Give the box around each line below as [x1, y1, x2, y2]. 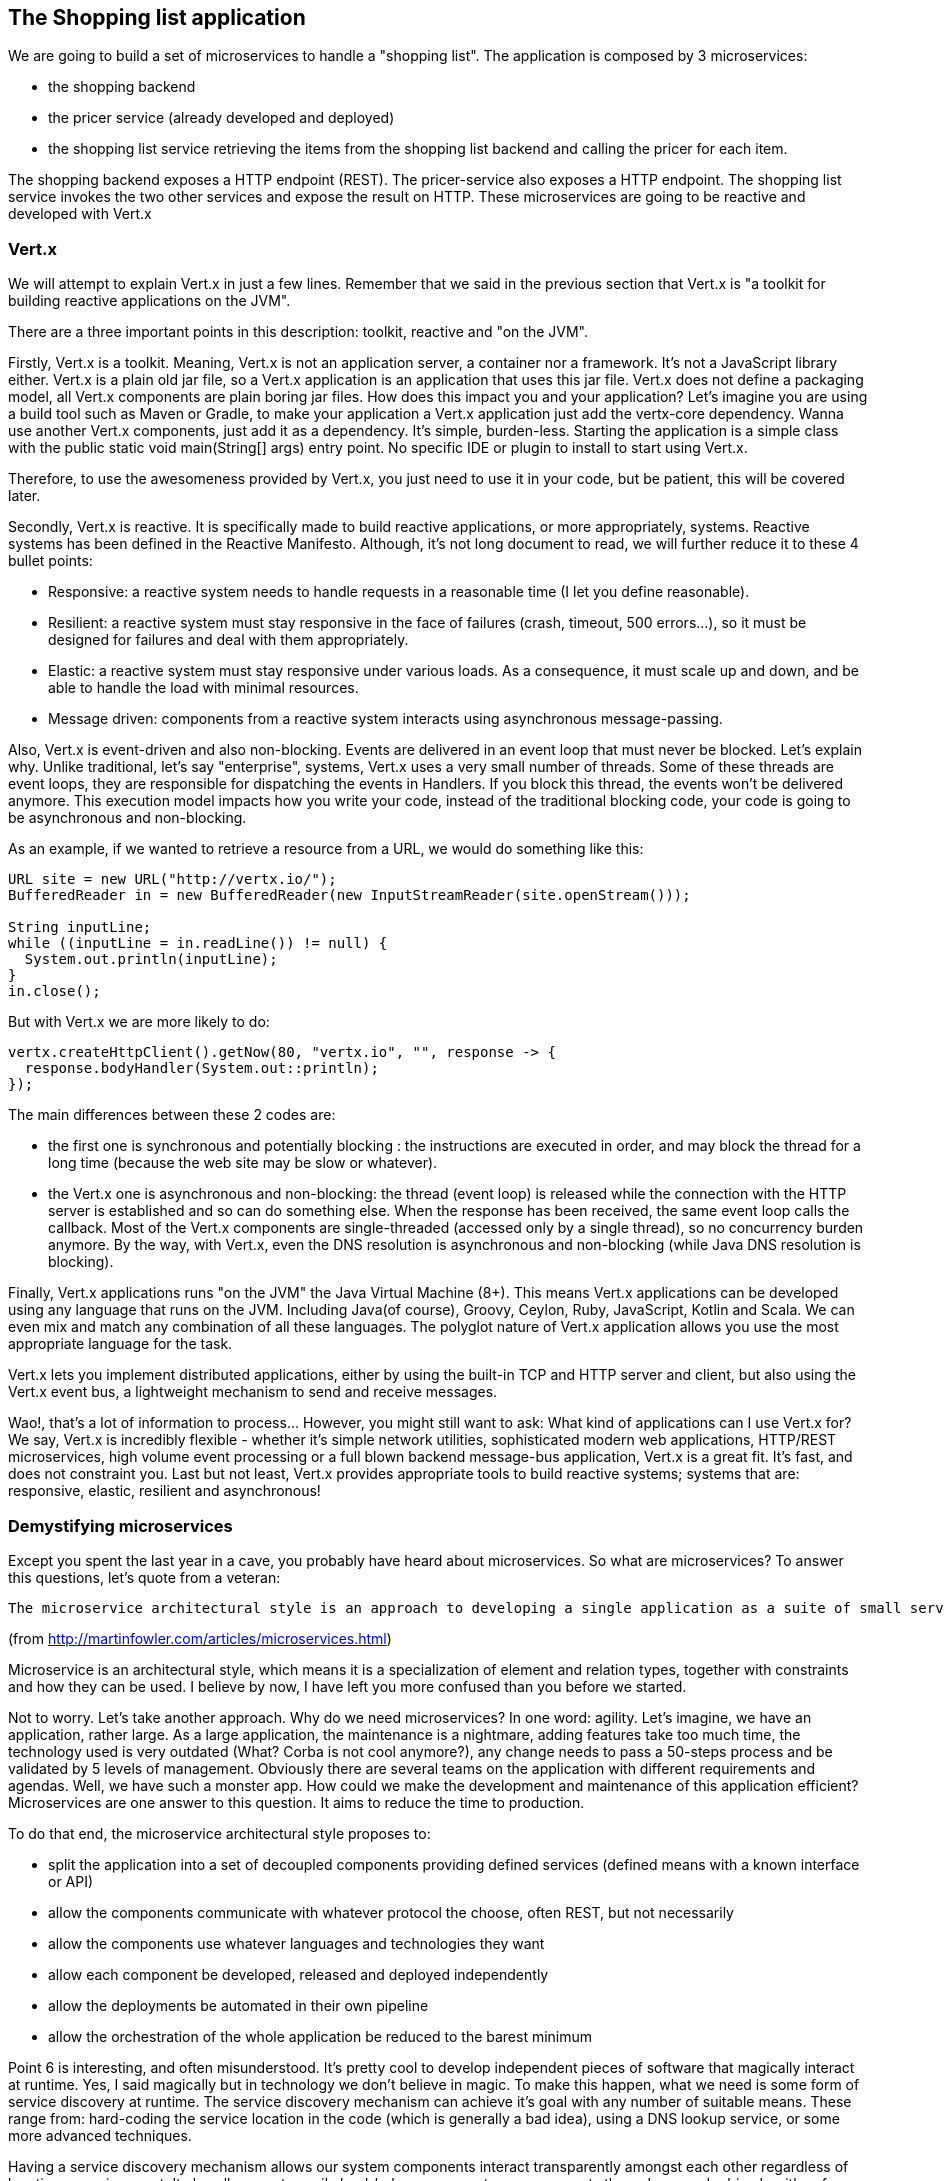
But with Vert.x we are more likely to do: [8, 1013, 270, 1031]
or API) [48, 1872, 94, 1890]
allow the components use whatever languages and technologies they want [48, 1934, 545, 1952]
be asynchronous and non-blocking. [8, 809, 247, 827]
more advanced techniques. [8, 2126, 192, 2144]
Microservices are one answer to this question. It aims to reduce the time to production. [8, 1793, 585, 1811]
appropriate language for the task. [8, 1335, 233, 1353]
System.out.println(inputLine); [24, 951, 278, 968]
